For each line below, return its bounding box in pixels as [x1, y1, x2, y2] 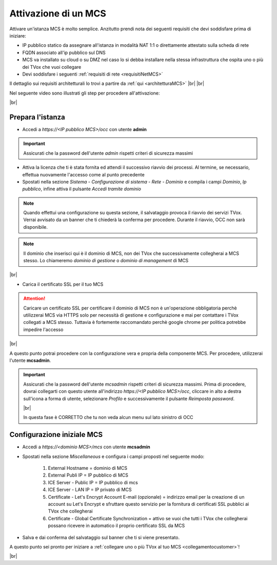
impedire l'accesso [23, 326, 64, 333]
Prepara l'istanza [9, 113, 65, 121]
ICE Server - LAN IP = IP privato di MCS [48, 486, 132, 493]
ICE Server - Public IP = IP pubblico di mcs [48, 479, 138, 485]
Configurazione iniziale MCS [9, 430, 103, 439]
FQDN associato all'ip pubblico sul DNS [22, 49, 106, 56]
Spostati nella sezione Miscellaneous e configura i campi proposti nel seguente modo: [22, 453, 205, 460]
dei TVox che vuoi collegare [22, 64, 82, 70]
